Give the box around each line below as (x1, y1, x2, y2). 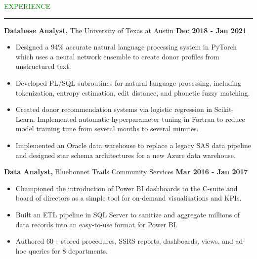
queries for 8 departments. (28, 245, 108, 256)
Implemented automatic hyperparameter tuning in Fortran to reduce (37, 113, 245, 124)
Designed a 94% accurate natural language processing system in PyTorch (15, 42, 237, 52)
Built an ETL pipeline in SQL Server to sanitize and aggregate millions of (15, 209, 240, 219)
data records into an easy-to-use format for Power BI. (15, 219, 178, 229)
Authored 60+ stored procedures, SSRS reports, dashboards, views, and (15, 236, 233, 246)
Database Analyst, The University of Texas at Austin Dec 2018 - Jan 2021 (4, 25, 247, 35)
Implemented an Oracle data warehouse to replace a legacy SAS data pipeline (15, 140, 251, 150)
